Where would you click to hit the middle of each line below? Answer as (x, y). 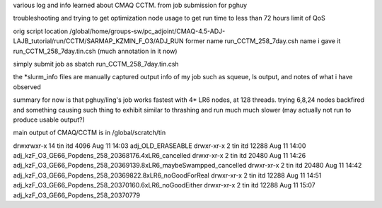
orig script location (41, 31)
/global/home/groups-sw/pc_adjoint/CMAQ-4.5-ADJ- (147, 31)
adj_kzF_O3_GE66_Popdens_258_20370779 (77, 195)
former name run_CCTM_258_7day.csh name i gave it (263, 41)
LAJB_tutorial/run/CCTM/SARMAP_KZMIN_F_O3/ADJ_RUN (98, 41)
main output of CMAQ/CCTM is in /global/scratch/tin (89, 133)
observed (27, 87)
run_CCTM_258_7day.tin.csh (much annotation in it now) (95, 51)
